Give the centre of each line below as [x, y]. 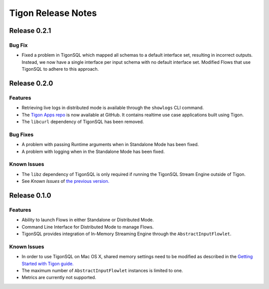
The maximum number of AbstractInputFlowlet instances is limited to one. [102, 270]
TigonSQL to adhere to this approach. [60, 69]
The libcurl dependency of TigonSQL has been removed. [83, 122]
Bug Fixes [21, 135]
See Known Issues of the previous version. [66, 181]
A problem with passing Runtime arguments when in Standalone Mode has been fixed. [110, 144]
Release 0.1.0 [30, 195]
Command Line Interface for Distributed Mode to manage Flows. [88, 227]
